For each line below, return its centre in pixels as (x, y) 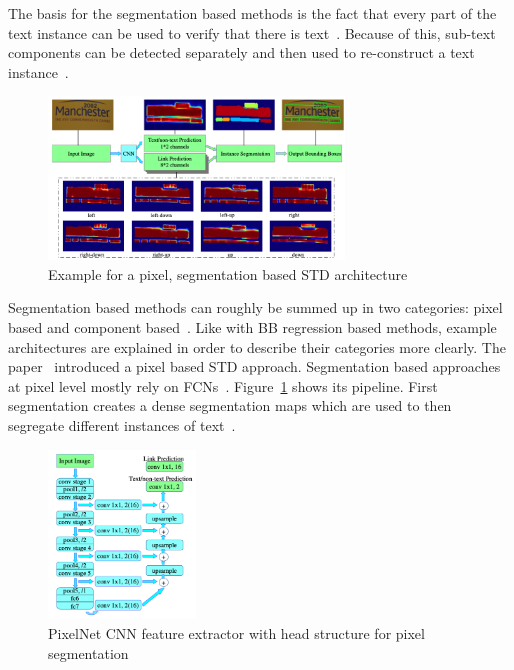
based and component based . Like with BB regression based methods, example (252, 327)
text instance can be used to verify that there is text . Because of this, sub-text (252, 32)
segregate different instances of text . (122, 424)
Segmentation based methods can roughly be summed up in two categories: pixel (255, 307)
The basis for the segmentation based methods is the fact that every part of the (252, 13)
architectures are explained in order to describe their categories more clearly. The (257, 346)
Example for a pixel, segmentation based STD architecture (228, 273)
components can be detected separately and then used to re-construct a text (241, 52)
